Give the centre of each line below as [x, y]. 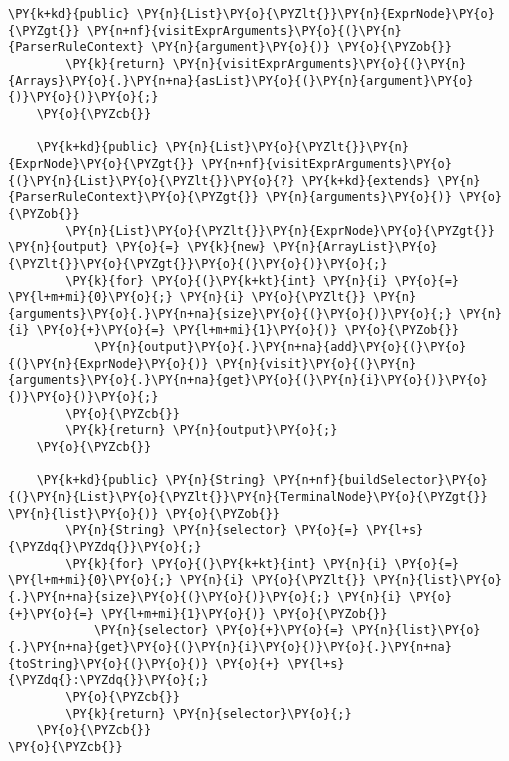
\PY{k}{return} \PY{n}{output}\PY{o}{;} [201, 430]
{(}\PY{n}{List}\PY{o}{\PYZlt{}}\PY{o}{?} [151, 180]
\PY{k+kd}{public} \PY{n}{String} [151, 480]
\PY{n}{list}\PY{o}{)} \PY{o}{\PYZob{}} [144, 513]
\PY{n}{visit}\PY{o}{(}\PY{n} [316, 363]
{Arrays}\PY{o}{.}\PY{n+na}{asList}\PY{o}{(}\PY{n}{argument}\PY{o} [241, 80]
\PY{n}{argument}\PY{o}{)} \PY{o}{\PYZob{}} [301, 47]
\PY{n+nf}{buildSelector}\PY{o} [380, 480]
